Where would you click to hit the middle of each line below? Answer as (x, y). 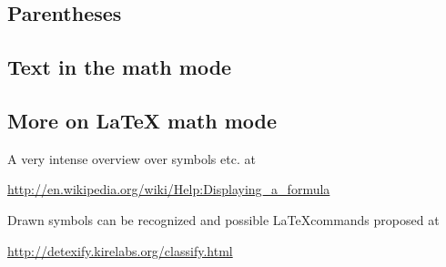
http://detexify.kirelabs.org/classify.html (120, 250)
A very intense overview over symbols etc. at (132, 158)
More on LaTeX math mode (142, 120)
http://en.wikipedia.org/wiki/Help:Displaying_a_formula (169, 189)
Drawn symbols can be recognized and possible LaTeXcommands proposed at (223, 219)
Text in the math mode (120, 67)
